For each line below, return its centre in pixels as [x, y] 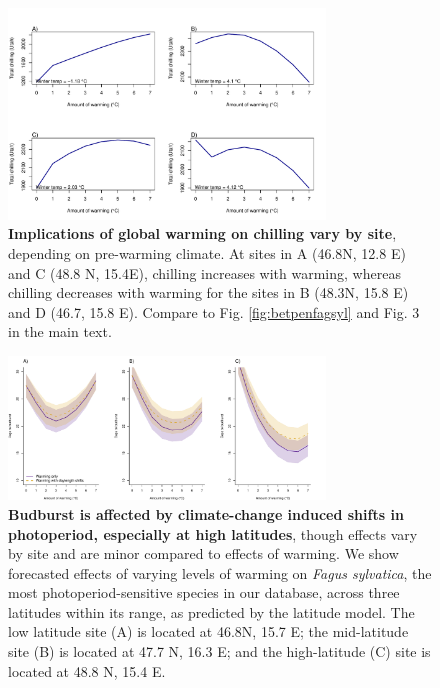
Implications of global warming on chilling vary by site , [202, 233]
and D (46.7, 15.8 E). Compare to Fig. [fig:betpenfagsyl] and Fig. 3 [214, 311]
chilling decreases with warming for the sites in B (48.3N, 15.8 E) [208, 292]
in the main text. [60, 331]
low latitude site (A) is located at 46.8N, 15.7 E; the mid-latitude [208, 631]
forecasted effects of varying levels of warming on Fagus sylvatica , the [220, 572]
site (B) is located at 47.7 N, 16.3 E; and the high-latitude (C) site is [219, 651]
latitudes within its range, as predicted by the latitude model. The [211, 611]
